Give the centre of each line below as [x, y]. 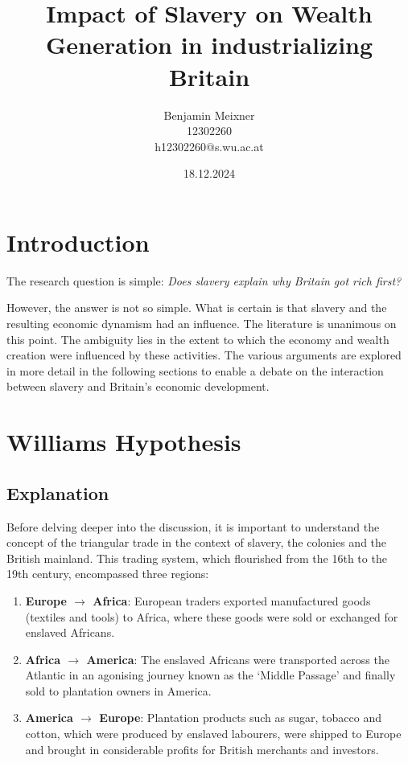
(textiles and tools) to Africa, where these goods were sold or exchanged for [212, 616]
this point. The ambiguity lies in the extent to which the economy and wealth [198, 339]
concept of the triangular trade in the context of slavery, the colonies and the [197, 542]
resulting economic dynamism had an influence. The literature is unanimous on [202, 323]
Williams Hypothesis [124, 442]
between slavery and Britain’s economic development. [138, 386]
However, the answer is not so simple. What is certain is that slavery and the [197, 308]
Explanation [58, 492]
